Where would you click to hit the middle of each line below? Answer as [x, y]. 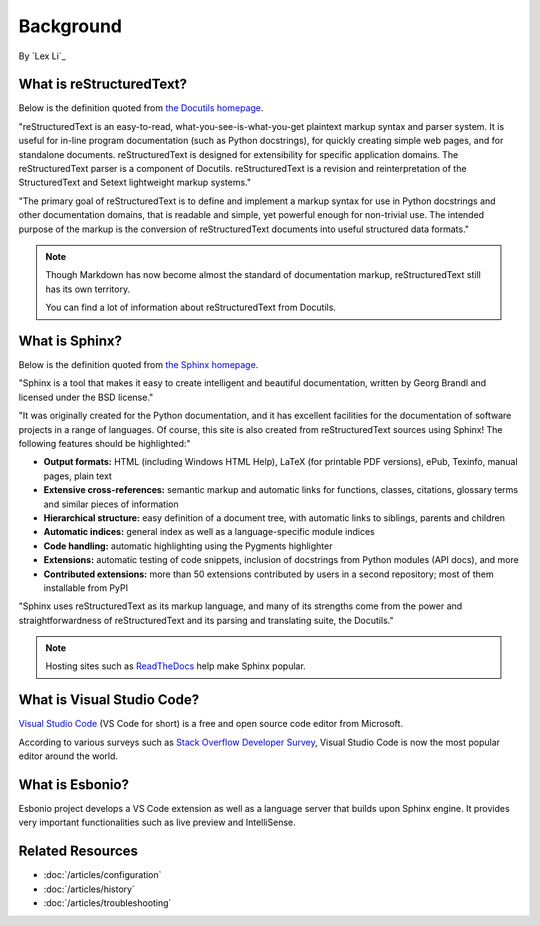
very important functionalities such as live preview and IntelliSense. [157, 822]
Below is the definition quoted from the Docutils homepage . [141, 108]
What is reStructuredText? [103, 84]
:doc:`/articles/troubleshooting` [107, 903]
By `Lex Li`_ [42, 56]
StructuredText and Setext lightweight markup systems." [135, 182]
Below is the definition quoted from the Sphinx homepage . [138, 365]
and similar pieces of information [111, 504]
